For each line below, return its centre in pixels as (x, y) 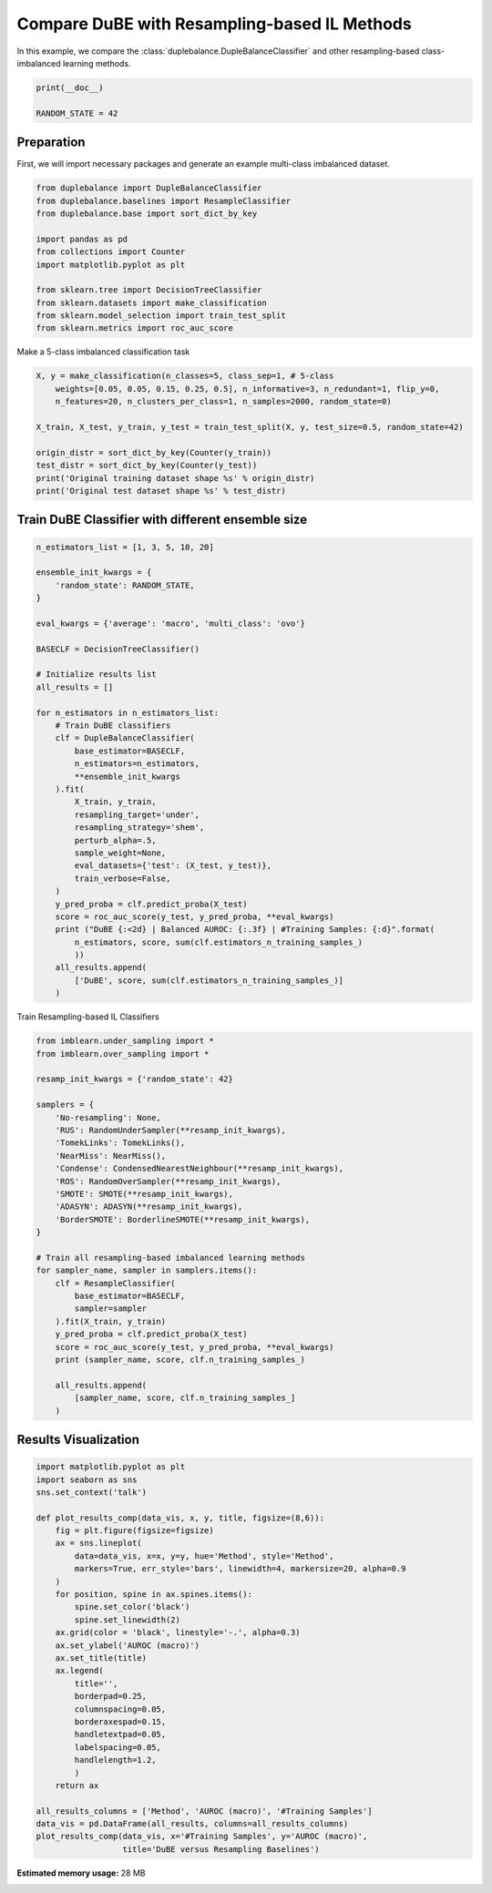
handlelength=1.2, (115, 1760)
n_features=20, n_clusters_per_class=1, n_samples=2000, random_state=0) (223, 402)
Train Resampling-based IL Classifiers (88, 1017)
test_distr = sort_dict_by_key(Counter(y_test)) (147, 466)
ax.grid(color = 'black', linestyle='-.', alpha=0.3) (178, 1632)
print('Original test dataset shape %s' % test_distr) (161, 491)
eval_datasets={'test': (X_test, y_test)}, (173, 866)
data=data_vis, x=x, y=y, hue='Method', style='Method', (204, 1556)
